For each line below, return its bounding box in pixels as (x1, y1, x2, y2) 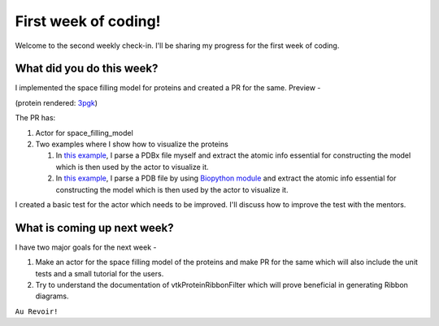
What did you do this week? (15, 62, 159, 76)
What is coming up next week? (15, 220, 174, 235)
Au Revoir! (15, 306, 59, 316)
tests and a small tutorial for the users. (35, 268, 164, 278)
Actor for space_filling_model (35, 128, 133, 137)
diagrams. (35, 291, 69, 301)
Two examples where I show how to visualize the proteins (35, 139, 229, 150)
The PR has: (15, 113, 56, 123)
